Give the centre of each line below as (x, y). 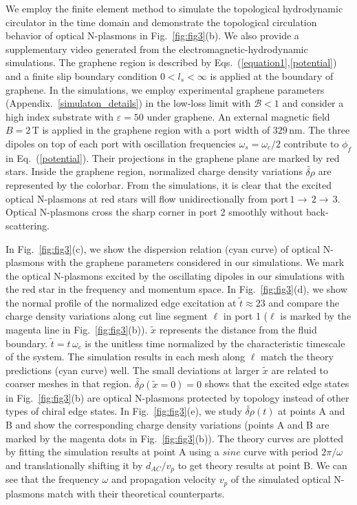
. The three (326, 130)
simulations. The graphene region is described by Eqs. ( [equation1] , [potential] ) (171, 62)
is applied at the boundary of (272, 75)
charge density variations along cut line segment (107, 316)
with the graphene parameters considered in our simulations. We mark (196, 262)
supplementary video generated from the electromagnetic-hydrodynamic (157, 49)
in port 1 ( (246, 316)
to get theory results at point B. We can (262, 465)
